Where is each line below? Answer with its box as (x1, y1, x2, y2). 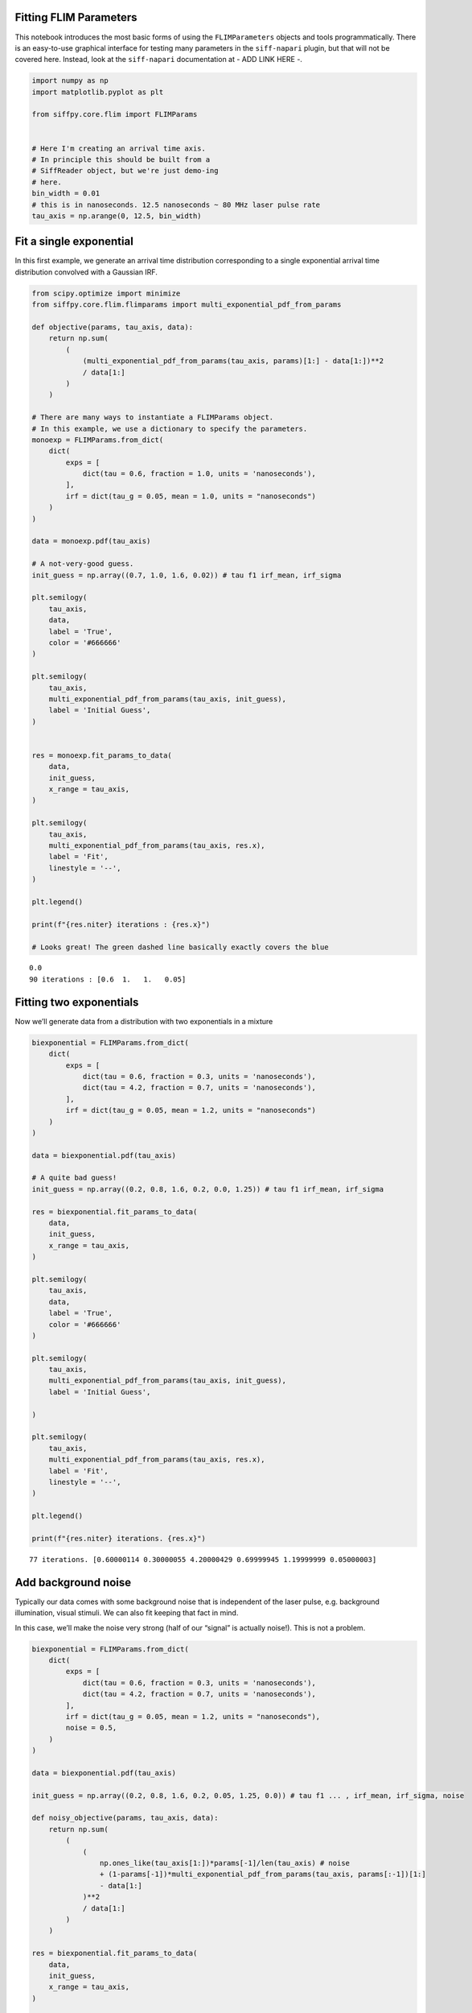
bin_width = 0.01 (31, 189, 101, 198)
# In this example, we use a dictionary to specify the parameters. (31, 424, 308, 433)
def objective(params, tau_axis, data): (31, 323, 193, 332)
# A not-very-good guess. (31, 560, 134, 568)
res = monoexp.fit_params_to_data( (31, 750, 172, 760)
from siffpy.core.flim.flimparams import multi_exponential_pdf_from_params (31, 300, 342, 309)
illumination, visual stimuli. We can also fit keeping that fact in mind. (14, 1608, 239, 1618)
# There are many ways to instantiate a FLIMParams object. (31, 413, 274, 422)
